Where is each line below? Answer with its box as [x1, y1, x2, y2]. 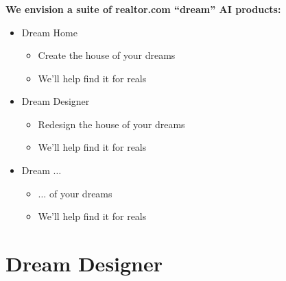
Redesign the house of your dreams [38, 117, 185, 131]
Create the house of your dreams [38, 48, 176, 62]
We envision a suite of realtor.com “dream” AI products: [5, 1, 281, 16]
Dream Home [21, 25, 78, 39]
